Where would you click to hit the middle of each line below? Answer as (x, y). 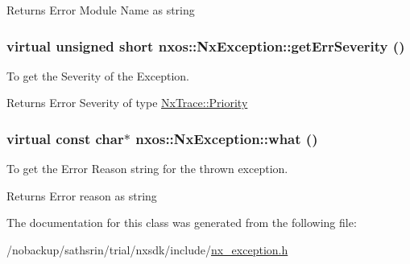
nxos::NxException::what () (227, 138)
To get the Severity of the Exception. (98, 75)
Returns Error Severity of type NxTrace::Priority (127, 103)
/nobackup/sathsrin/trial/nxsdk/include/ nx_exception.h (147, 250)
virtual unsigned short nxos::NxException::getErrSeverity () (206, 45)
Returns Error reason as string (82, 195)
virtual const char (65, 138)
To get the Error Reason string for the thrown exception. (147, 169)
